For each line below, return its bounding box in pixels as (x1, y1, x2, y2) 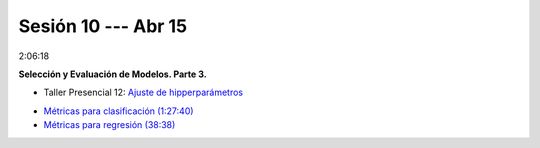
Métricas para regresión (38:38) (43, 119, 176, 131)
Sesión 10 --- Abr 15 (18, 15, 188, 37)
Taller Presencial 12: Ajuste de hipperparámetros (43, 86, 244, 99)
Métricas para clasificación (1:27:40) (43, 105, 194, 117)
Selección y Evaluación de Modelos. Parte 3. (18, 68, 207, 80)
